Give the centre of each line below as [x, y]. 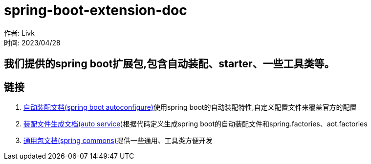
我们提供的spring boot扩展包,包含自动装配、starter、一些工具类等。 [169, 64]
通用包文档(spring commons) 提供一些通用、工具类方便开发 [118, 141]
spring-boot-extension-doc [96, 10]
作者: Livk [19, 33]
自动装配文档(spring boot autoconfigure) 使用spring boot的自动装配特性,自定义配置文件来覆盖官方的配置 [190, 107]
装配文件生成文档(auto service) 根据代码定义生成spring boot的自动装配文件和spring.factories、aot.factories [196, 124]
